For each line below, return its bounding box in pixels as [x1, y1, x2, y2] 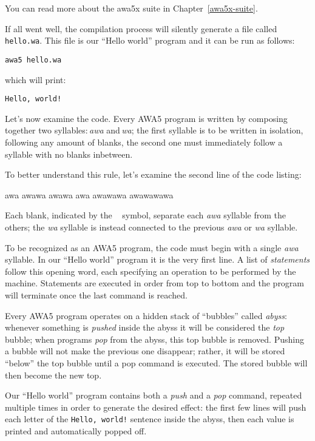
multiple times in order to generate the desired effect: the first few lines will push [5, 400, 307, 413]
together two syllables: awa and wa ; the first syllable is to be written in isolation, [5, 124, 303, 136]
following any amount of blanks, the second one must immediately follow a [5, 135, 283, 148]
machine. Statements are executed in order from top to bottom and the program [5, 277, 305, 289]
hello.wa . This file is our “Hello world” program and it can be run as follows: [5, 34, 295, 47]
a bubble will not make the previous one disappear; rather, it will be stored [5, 345, 285, 357]
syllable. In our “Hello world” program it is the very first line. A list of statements [5, 253, 310, 266]
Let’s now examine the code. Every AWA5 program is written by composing [5, 112, 288, 124]
